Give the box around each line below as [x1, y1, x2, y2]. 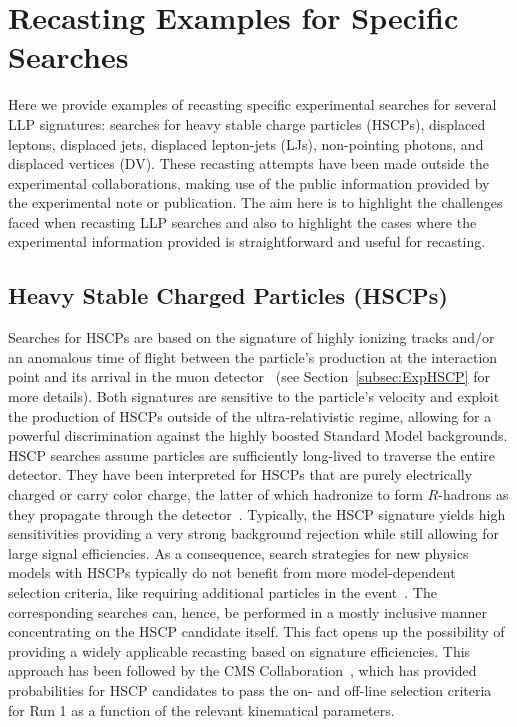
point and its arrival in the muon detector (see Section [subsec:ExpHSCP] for [8, 366, 490, 387]
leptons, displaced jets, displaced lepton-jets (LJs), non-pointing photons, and [8, 133, 484, 154]
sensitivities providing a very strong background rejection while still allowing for [8, 523, 500, 544]
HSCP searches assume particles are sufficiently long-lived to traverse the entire [8, 444, 496, 465]
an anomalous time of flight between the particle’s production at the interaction [8, 346, 498, 367]
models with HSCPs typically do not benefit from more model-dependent [8, 562, 456, 583]
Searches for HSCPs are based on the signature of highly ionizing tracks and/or [8, 327, 495, 348]
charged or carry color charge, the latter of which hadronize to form [8, 484, 423, 505]
